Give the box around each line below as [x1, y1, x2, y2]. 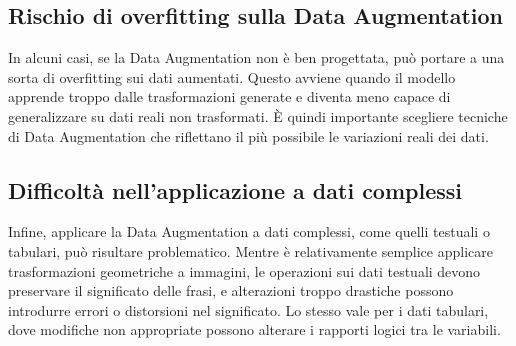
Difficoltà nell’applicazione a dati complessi [8, 174, 463, 205]
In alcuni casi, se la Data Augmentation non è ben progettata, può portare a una [8, 47, 505, 68]
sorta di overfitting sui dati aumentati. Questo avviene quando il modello [8, 66, 456, 87]
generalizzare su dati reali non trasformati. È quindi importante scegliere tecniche [8, 105, 508, 126]
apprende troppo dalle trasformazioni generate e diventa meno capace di [8, 86, 451, 107]
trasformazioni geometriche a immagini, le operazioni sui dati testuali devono [8, 260, 481, 281]
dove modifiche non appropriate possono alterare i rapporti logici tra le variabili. [8, 319, 501, 340]
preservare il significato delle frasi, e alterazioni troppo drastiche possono [8, 280, 454, 301]
